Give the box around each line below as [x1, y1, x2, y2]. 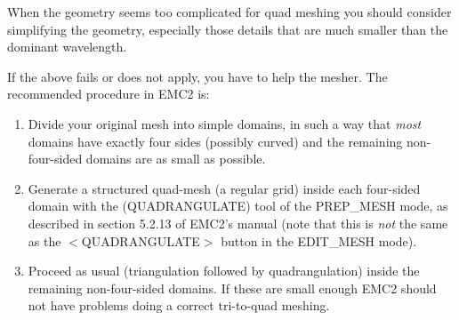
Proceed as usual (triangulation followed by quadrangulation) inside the [28, 261, 420, 280]
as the [28, 231, 61, 250]
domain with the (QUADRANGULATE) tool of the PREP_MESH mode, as [28, 196, 448, 215]
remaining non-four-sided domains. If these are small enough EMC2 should [28, 278, 437, 297]
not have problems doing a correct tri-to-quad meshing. [28, 296, 330, 315]
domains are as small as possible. [85, 149, 266, 168]
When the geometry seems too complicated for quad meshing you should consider [7, 3, 452, 20]
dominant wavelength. [7, 37, 127, 56]
